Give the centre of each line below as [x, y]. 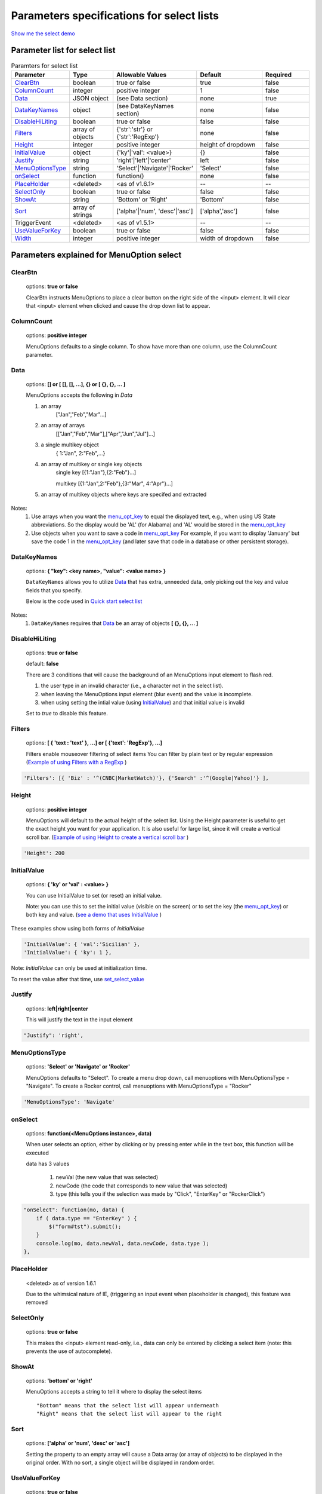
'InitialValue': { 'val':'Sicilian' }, [82, 944]
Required [279, 75]
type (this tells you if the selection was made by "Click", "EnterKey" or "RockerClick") [160, 1194]
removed [37, 1302]
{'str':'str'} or [135, 129]
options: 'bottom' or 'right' [59, 1381]
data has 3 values [48, 1164]
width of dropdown [227, 238]
